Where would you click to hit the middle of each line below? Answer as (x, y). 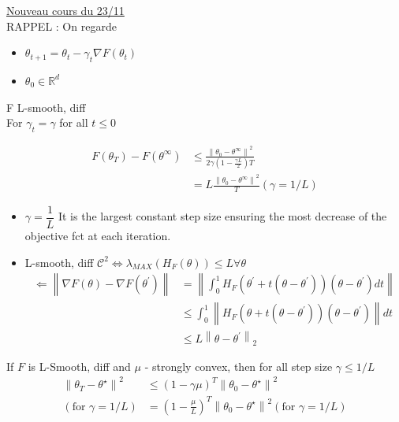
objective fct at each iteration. (98, 235)
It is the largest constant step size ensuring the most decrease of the (222, 216)
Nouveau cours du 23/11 (65, 10)
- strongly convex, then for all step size (239, 366)
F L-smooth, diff (46, 107)
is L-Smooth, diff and (79, 366)
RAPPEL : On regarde (62, 26)
